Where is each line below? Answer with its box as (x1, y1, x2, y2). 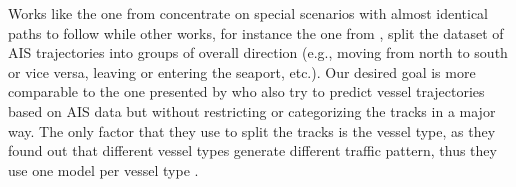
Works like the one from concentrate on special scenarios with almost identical (8, 3, 489, 23)
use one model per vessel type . (8, 159, 199, 180)
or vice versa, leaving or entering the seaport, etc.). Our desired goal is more (8, 61, 476, 82)
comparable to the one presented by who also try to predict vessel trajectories (8, 81, 485, 102)
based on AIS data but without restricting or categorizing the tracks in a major (8, 100, 496, 121)
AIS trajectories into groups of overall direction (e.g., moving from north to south (8, 42, 508, 63)
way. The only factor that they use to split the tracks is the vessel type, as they (8, 120, 496, 141)
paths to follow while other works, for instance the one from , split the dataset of (8, 22, 504, 43)
